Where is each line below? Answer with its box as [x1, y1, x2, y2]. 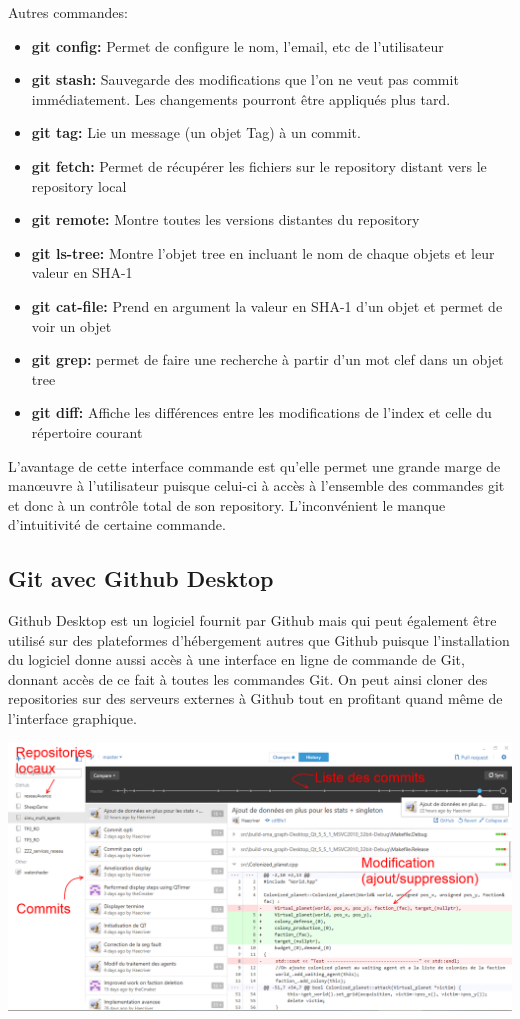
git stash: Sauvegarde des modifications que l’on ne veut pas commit [31, 69, 459, 90]
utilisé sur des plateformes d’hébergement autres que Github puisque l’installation [8, 629, 510, 650]
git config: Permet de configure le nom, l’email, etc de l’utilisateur [31, 35, 444, 56]
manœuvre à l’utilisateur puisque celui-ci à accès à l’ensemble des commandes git [8, 475, 505, 496]
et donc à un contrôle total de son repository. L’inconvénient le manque [8, 494, 446, 515]
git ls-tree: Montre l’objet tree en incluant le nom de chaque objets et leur [31, 242, 495, 263]
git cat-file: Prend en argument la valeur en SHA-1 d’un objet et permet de [31, 295, 503, 316]
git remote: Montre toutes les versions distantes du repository [31, 209, 420, 230]
